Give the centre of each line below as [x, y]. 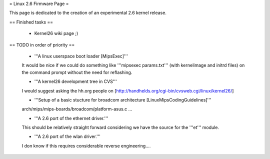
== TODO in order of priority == [42, 44]
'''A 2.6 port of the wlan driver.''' [67, 136]
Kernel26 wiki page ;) [56, 33]
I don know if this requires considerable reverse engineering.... [86, 145]
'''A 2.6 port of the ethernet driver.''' [71, 118]
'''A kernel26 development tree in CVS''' [75, 81]
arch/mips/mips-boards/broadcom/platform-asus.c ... [77, 109]
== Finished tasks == [31, 22]
